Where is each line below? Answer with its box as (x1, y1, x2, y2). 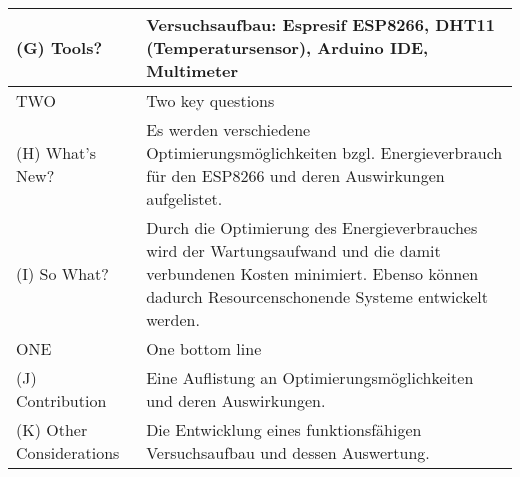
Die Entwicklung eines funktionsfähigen (146, 418, 422, 441)
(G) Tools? (16, 36, 103, 59)
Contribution (16, 389, 107, 412)
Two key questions (146, 89, 275, 112)
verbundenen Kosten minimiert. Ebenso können (146, 262, 479, 285)
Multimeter (146, 59, 239, 82)
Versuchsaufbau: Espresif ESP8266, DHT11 (146, 13, 495, 36)
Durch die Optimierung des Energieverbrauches (146, 216, 478, 239)
